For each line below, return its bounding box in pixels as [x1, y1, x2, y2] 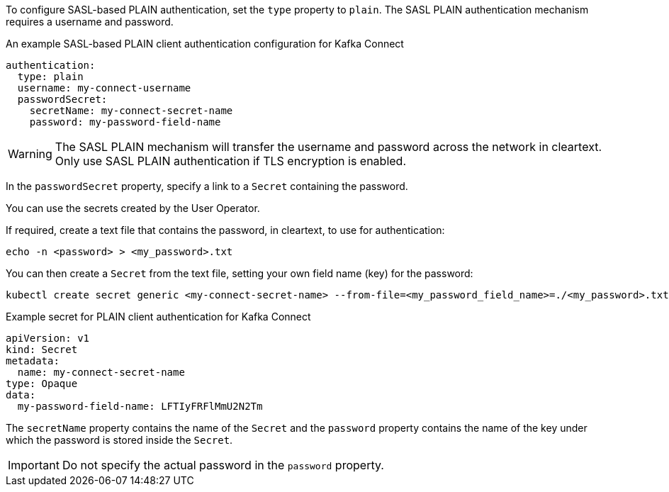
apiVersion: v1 [6, 332, 90, 344]
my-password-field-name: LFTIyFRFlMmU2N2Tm [17, 401, 263, 412]
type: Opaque [6, 378, 78, 389]
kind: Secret [6, 344, 78, 355]
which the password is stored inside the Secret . [6, 434, 233, 446]
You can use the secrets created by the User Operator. [6, 202, 260, 214]
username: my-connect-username [17, 82, 191, 94]
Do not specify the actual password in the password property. [62, 458, 384, 472]
